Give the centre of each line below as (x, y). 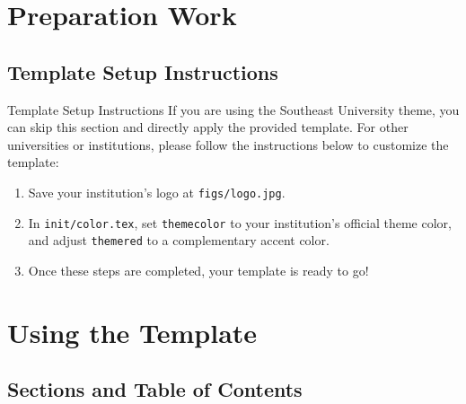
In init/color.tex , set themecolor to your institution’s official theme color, (240, 222)
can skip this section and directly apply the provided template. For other (208, 127)
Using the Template (132, 332)
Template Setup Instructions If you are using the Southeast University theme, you (233, 109)
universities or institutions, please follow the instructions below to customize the (228, 144)
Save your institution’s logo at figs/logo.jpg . (157, 192)
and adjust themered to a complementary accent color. (179, 240)
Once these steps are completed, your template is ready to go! (198, 270)
